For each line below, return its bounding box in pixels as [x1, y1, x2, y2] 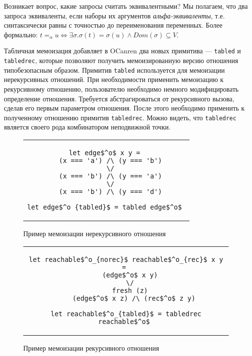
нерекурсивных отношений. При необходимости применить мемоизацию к [4, 74, 224, 84]
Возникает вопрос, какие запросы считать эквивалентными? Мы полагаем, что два [4, 1, 248, 11]
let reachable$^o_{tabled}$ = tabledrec [50, 309, 202, 318]
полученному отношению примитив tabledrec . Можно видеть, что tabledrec [4, 112, 236, 122]
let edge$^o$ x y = [68, 148, 141, 157]
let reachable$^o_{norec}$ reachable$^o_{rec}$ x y [29, 255, 223, 263]
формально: [4, 29, 38, 39]
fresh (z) [112, 286, 148, 294]
